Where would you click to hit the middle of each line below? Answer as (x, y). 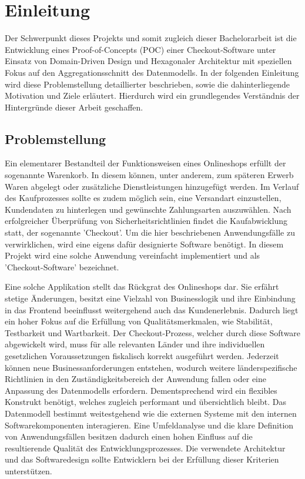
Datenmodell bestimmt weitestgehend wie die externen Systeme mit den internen (151, 413)
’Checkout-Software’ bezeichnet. (62, 267)
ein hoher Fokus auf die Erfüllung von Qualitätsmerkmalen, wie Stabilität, (139, 321)
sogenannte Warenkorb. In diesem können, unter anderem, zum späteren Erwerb (149, 175)
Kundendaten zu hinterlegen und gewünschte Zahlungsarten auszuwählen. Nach (148, 209)
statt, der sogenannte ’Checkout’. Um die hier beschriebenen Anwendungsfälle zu (150, 232)
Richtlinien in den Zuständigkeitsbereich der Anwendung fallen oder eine (136, 379)
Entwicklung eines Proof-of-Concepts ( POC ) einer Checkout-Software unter (140, 49)
